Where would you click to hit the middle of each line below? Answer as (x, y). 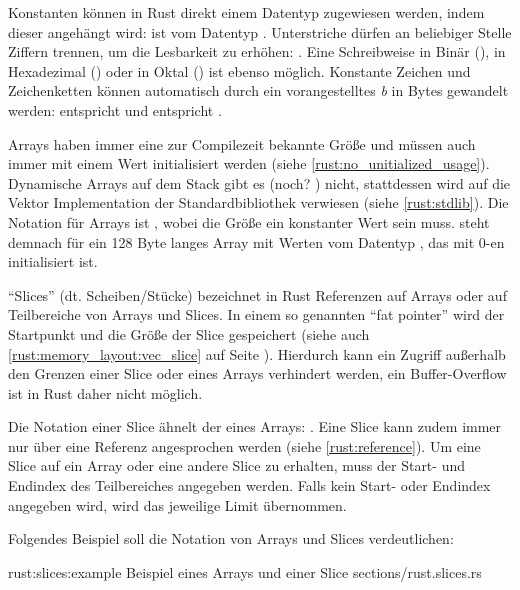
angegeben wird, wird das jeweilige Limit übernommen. (177, 504)
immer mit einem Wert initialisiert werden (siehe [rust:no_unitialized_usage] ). (249, 163)
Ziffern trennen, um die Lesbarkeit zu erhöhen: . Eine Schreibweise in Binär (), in (257, 51)
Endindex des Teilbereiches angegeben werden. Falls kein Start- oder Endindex (249, 485)
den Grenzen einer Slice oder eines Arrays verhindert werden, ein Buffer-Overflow (257, 373)
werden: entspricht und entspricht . (115, 109)
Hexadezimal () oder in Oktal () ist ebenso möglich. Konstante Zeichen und (239, 70)
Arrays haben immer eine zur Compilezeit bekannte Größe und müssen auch (242, 143)
